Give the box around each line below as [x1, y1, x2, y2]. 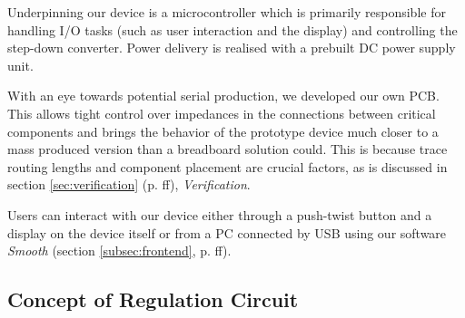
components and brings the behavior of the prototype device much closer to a [7, 121, 439, 140]
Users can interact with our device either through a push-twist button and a [7, 205, 432, 224]
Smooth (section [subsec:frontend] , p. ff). [7, 241, 232, 260]
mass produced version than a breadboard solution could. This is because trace [7, 140, 448, 159]
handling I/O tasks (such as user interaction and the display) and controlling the [7, 20, 458, 39]
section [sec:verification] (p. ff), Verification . [7, 175, 251, 194]
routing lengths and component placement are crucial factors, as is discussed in [7, 157, 448, 176]
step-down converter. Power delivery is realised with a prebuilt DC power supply [7, 38, 456, 57]
